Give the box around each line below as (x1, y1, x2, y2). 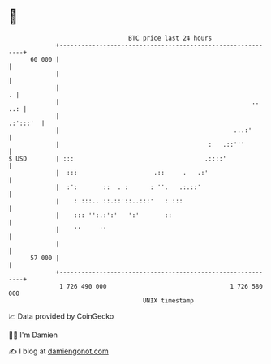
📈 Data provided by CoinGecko (8, 311, 114, 321)
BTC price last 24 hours (128, 34, 213, 42)
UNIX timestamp (142, 296, 195, 305)
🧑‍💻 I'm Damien (8, 330, 58, 340)
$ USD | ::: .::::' (8, 154, 227, 163)
